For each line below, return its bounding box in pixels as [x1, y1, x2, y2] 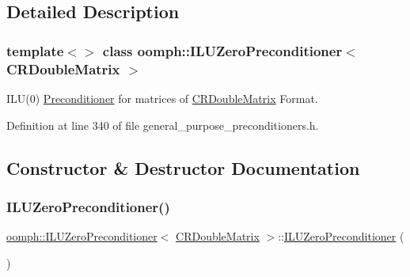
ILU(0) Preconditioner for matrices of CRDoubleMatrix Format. [6, 89, 318, 106]
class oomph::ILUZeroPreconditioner [102, 40, 343, 60]
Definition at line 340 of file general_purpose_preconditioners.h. [6, 116, 319, 133]
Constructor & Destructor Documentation [6, 155, 360, 180]
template [6, 40, 64, 60]
